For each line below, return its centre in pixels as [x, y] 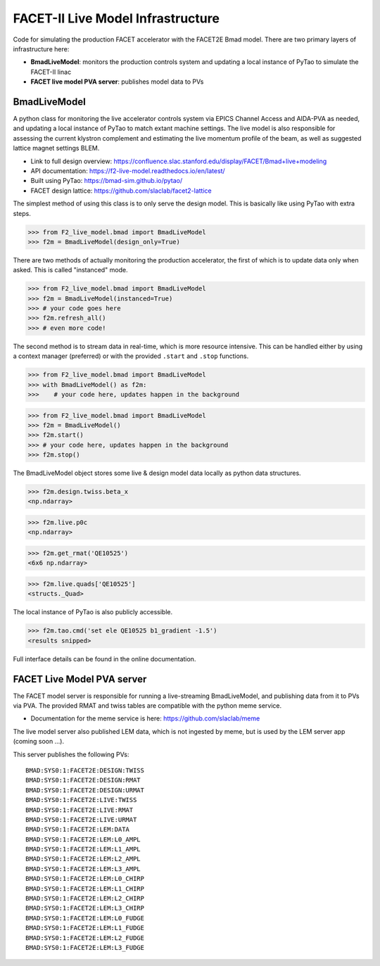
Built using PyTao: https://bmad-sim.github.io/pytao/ [107, 181]
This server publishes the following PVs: [71, 754]
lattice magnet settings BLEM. [56, 148]
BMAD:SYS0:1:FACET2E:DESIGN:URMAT [85, 790]
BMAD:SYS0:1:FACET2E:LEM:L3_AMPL [83, 869]
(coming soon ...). [39, 742]
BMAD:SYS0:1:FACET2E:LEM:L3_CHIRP [85, 908]
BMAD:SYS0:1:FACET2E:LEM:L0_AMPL [83, 839]
